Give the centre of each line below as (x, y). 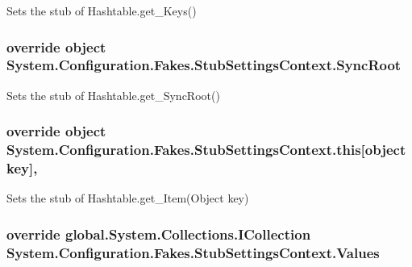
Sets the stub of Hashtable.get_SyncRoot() (113, 95)
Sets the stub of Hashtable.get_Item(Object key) (128, 198)
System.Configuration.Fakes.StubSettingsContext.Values (193, 252)
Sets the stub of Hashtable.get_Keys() (102, 10)
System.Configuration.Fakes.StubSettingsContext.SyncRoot (204, 65)
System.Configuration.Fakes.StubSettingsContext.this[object (206, 150)
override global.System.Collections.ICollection (159, 234)
